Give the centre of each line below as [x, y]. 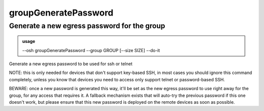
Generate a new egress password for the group [87, 26]
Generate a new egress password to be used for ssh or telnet [71, 64]
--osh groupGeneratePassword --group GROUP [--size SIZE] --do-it [91, 50]
